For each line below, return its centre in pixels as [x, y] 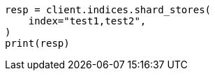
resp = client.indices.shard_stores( [108, 10]
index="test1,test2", [87, 21]
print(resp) [37, 43]
